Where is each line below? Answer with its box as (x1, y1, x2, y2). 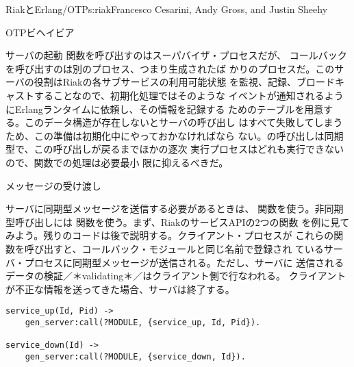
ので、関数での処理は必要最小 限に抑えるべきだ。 (5, 155, 229, 169)
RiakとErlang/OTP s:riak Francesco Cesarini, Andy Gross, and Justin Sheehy (5, 2, 328, 16)
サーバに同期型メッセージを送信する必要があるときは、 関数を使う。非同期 (5, 201, 344, 216)
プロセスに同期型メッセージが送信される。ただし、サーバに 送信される (24, 255, 344, 269)
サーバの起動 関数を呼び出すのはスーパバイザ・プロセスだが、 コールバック (5, 48, 347, 62)
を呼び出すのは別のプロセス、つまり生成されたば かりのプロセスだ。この (5, 61, 335, 75)
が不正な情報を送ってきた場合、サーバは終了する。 (5, 281, 235, 296)
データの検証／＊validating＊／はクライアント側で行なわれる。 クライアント (5, 268, 346, 283)
